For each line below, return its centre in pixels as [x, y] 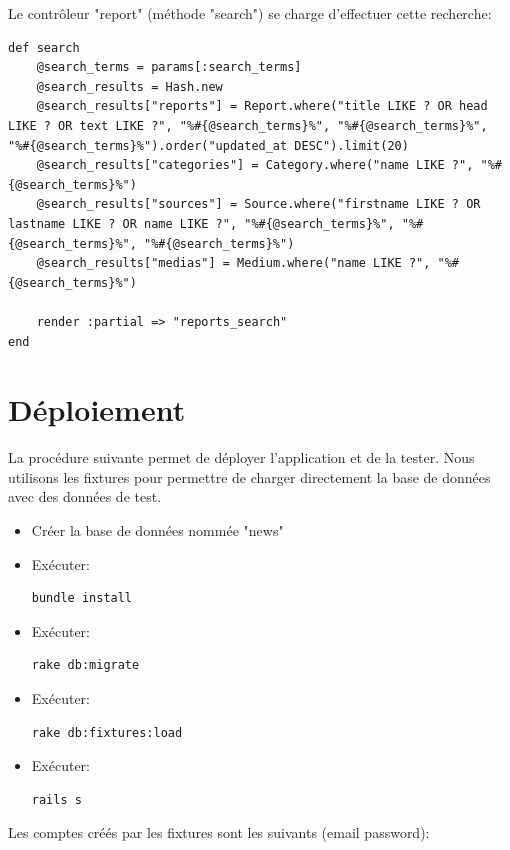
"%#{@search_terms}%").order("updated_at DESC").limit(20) [208, 145]
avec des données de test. [85, 496]
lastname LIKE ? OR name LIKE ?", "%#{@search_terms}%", [201, 223]
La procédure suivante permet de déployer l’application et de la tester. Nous [241, 457]
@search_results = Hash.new [129, 86]
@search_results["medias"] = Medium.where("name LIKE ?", [233, 263]
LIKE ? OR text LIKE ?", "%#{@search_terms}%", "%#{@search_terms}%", [248, 125]
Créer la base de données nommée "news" [157, 530]
